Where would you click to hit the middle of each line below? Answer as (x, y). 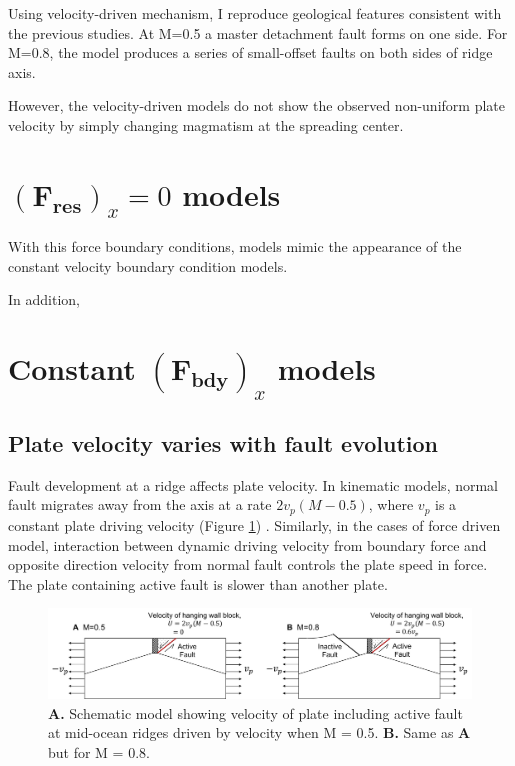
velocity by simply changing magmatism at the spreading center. (206, 124)
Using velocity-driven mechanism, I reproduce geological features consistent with (255, 13)
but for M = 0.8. (99, 751)
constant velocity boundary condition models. (148, 265)
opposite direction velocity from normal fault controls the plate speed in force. (248, 564)
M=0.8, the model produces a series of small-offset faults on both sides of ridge (250, 52)
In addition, (44, 299)
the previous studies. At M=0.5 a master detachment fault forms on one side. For (258, 32)
